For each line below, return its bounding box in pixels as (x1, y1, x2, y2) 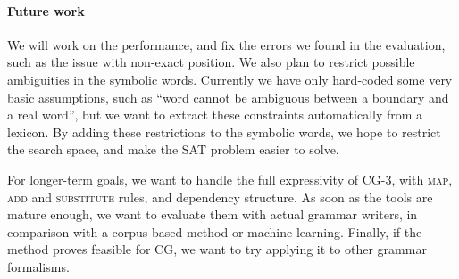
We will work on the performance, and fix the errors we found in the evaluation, (7, 35, 446, 53)
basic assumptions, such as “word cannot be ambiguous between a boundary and (7, 87, 449, 106)
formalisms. (7, 257, 70, 275)
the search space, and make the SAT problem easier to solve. (7, 140, 339, 159)
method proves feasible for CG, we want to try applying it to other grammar (7, 240, 427, 258)
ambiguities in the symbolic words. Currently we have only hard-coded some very (7, 70, 453, 88)
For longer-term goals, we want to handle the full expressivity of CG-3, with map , (7, 169, 453, 188)
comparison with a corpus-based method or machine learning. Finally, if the (7, 222, 422, 241)
